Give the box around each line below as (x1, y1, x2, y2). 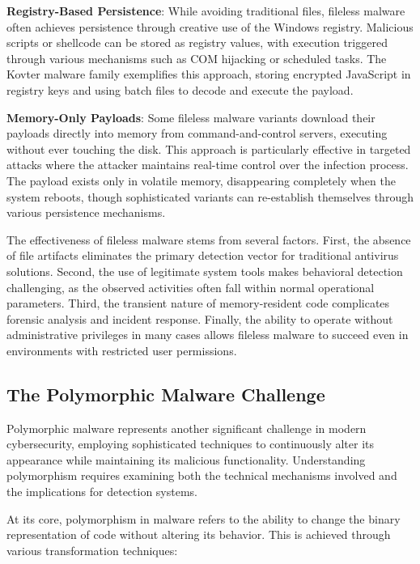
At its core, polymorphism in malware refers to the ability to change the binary (6, 510, 401, 527)
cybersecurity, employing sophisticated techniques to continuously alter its (6, 435, 375, 452)
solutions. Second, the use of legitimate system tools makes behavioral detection (6, 262, 403, 279)
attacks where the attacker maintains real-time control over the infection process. (6, 156, 409, 173)
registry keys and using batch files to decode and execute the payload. (6, 81, 354, 98)
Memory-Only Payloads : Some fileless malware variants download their (6, 108, 375, 125)
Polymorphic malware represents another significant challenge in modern (6, 419, 367, 436)
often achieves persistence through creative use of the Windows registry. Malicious (6, 18, 414, 35)
